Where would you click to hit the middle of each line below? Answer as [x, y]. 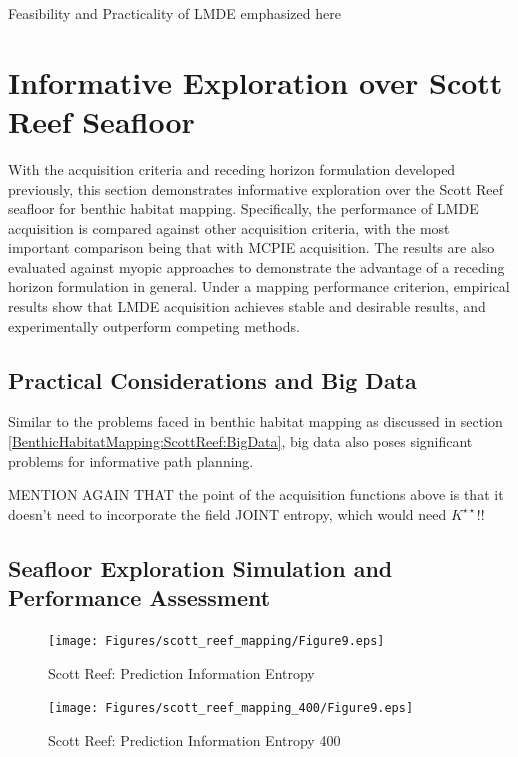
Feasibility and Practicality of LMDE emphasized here [174, 13]
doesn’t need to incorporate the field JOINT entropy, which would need [227, 513]
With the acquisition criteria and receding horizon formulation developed [232, 168]
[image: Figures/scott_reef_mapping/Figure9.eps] [216, 641]
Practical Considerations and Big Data [212, 379]
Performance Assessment [139, 597]
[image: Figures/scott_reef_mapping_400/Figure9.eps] [231, 708]
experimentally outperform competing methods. [154, 325]
